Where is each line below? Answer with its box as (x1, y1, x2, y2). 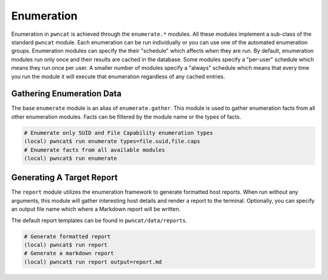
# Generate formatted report (24, 233, 111, 240)
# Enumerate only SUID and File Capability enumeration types (24, 129, 213, 136)
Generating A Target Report (11, 172, 118, 183)
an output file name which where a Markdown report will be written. (11, 205, 181, 213)
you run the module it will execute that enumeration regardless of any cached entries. (11, 73, 225, 80)
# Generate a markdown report (24, 250, 114, 257)
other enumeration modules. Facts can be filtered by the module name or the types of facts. (11, 113, 241, 120)
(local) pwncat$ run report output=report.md (24, 258, 162, 265)
